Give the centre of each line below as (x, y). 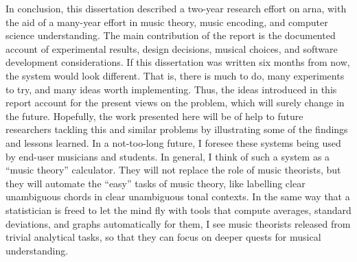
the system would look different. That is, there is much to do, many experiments (175, 75)
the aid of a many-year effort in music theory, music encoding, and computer (167, 22)
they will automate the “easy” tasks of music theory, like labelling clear (156, 183)
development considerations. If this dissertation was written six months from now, (178, 62)
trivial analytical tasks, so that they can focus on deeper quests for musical (163, 237)
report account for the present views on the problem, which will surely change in (175, 103)
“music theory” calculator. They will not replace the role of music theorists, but (173, 170)
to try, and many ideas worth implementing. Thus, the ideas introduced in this (171, 89)
